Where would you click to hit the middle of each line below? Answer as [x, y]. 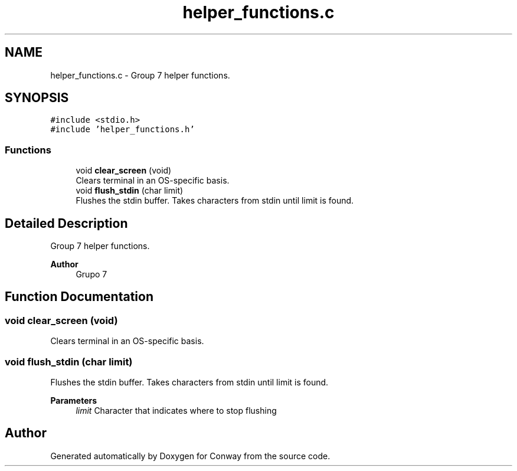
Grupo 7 [91, 274]
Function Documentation [79, 297]
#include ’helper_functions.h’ [122, 130]
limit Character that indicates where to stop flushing [176, 411]
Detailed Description [66, 223]
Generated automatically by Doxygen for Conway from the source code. [190, 456]
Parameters [74, 400]
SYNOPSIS [37, 98]
